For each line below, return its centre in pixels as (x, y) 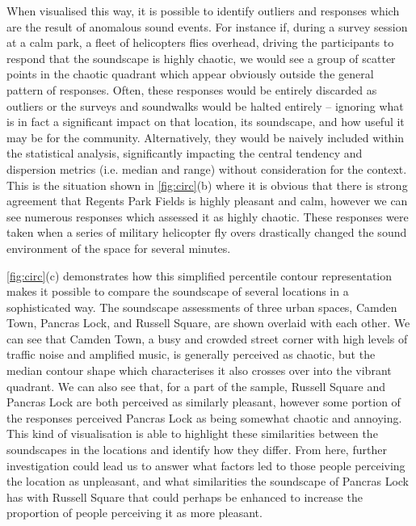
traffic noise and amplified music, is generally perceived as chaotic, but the (191, 354)
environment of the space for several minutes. (119, 248)
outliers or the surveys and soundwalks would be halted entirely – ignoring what (205, 105)
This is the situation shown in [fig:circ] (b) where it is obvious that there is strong (207, 185)
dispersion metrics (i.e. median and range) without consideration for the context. (207, 168)
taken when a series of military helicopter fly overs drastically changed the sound (207, 232)
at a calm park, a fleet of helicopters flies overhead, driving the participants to (200, 42)
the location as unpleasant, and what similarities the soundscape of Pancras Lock (208, 481)
